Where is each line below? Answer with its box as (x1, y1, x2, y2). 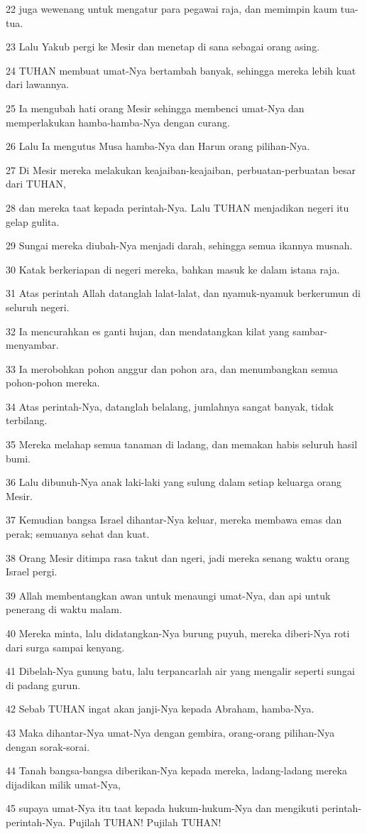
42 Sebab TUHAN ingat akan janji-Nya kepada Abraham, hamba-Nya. (6, 701, 314, 716)
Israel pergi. (6, 564, 57, 579)
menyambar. (6, 337, 59, 352)
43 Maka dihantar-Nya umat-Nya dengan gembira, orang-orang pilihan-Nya (6, 725, 335, 740)
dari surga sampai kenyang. (6, 639, 125, 654)
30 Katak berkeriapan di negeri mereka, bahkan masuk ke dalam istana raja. (6, 261, 340, 276)
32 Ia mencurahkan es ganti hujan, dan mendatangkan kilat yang (6, 323, 290, 338)
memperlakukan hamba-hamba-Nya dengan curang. (6, 114, 230, 129)
